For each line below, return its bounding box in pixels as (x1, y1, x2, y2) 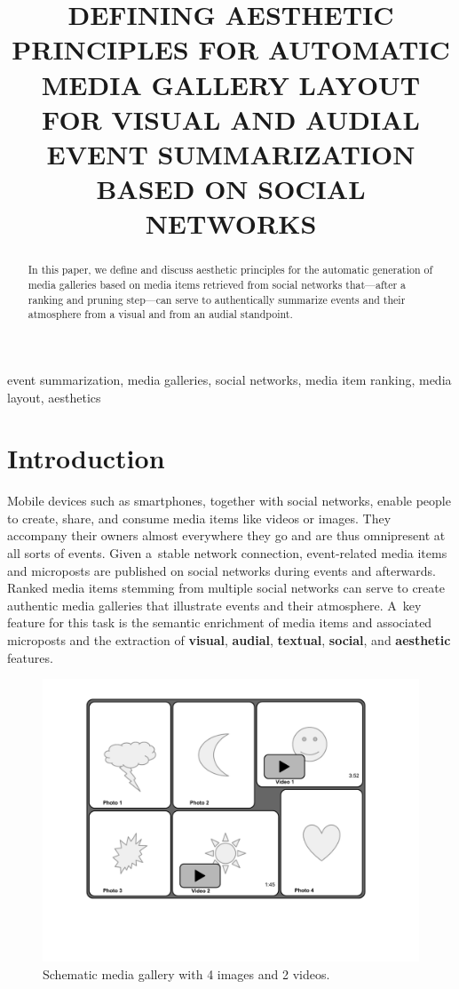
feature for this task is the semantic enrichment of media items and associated (7, 613, 432, 632)
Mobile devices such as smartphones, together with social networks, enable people (7, 491, 451, 510)
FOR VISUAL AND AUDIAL (42, 100, 420, 137)
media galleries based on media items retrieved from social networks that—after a (28, 276, 407, 291)
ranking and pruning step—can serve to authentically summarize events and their (28, 291, 406, 307)
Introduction (7, 440, 165, 476)
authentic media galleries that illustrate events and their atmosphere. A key (7, 595, 422, 614)
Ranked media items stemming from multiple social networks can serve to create (7, 578, 445, 597)
